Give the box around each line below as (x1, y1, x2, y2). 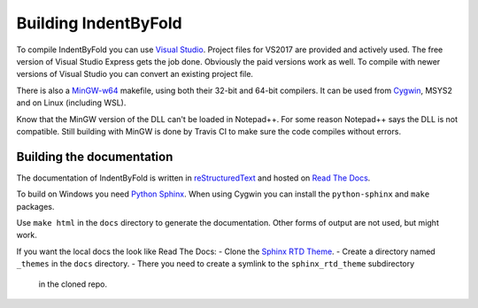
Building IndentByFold (16, 13, 182, 33)
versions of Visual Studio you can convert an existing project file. (16, 69, 254, 80)
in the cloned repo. (38, 279, 108, 289)
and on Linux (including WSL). (16, 97, 127, 108)
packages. (16, 201, 55, 212)
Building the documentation (16, 149, 173, 164)
